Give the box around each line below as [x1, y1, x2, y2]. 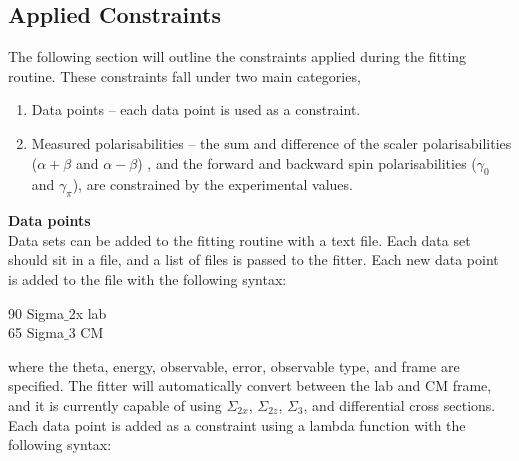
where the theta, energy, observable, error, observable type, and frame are [8, 355, 460, 376]
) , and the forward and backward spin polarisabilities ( [137, 152, 477, 173]
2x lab [68, 302, 107, 323]
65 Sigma [8, 322, 64, 343]
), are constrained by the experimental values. [72, 174, 353, 195]
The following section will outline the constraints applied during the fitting [8, 46, 467, 67]
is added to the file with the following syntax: [8, 268, 287, 289]
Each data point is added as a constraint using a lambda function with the [8, 414, 466, 435]
